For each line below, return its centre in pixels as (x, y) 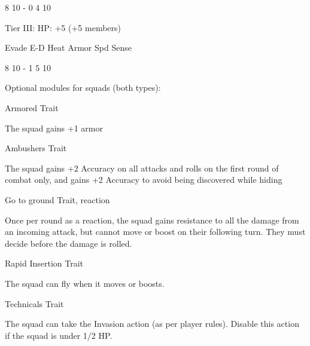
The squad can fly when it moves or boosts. (85, 283)
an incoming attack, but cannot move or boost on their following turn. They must (155, 232)
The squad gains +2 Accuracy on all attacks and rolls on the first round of (142, 168)
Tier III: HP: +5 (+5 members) (63, 27)
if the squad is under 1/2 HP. (59, 335)
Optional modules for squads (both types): (83, 88)
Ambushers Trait (36, 148)
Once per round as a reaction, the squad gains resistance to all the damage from (152, 220)
